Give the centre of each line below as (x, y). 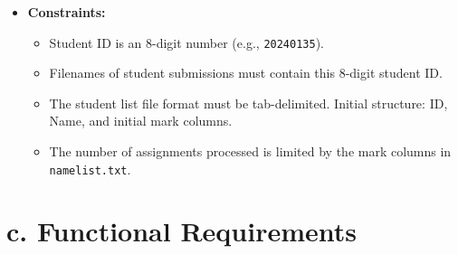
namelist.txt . (90, 169)
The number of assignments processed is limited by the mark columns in (250, 151)
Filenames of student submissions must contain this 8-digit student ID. (246, 73)
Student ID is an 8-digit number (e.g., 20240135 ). (186, 42)
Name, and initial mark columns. (141, 121)
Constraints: (67, 12)
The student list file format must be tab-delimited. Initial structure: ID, (248, 103)
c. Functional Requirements (181, 231)
